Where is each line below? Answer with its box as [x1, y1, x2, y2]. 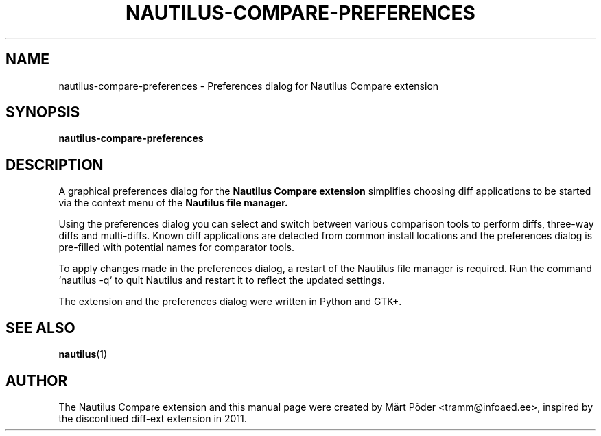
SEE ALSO [5, 319, 75, 337]
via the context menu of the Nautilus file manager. [58, 197, 288, 209]
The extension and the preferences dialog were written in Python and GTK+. [58, 295, 402, 308]
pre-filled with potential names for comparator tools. [58, 241, 294, 254]
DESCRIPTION [5, 156, 104, 173]
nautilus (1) [58, 348, 108, 361]
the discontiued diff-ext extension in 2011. [58, 412, 247, 424]
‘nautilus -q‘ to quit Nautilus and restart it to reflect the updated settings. [58, 274, 385, 287]
